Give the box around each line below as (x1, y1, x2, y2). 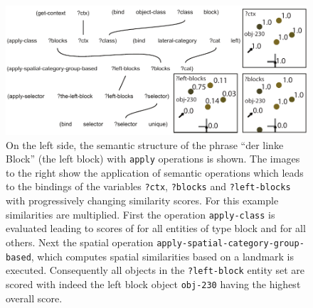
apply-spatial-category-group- (156, 238, 304, 248)
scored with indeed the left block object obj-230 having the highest (6, 276, 301, 291)
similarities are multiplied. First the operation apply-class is (6, 207, 275, 221)
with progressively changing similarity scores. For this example (6, 193, 279, 208)
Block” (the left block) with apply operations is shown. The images (6, 151, 300, 166)
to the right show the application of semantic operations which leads (6, 165, 304, 180)
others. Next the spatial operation (6, 234, 154, 249)
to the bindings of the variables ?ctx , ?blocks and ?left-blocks (6, 179, 291, 194)
